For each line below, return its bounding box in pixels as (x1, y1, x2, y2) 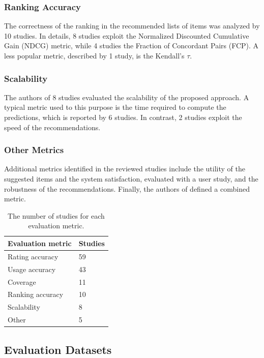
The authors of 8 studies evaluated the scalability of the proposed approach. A (4, 92, 249, 102)
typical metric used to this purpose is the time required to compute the (4, 102, 226, 112)
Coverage (8, 276, 36, 287)
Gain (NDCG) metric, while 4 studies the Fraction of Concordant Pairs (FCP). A (4, 40, 259, 51)
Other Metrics (4, 143, 64, 156)
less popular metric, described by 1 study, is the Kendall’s (4, 50, 185, 61)
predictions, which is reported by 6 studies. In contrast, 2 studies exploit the (4, 112, 242, 122)
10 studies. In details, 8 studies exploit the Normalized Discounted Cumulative (4, 30, 249, 41)
